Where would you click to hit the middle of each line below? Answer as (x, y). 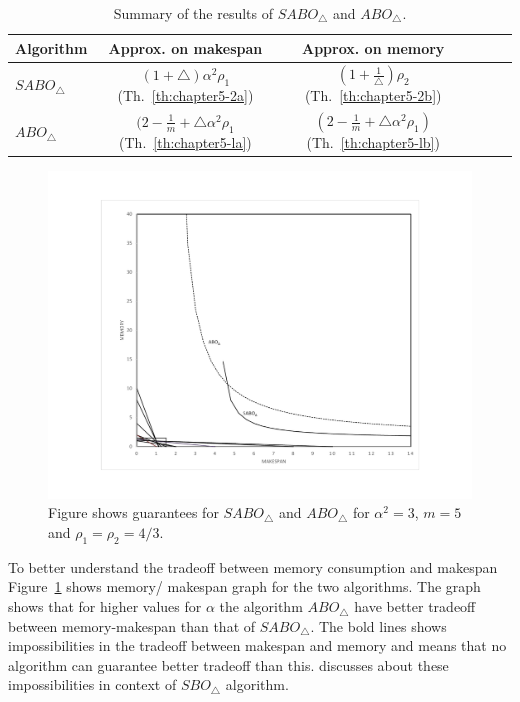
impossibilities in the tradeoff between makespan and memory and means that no (257, 645)
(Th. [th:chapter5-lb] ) (373, 142)
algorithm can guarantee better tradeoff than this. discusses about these (228, 664)
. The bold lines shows (378, 625)
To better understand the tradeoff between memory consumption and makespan (253, 566)
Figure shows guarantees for (133, 512)
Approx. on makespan (185, 47)
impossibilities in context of (92, 684)
